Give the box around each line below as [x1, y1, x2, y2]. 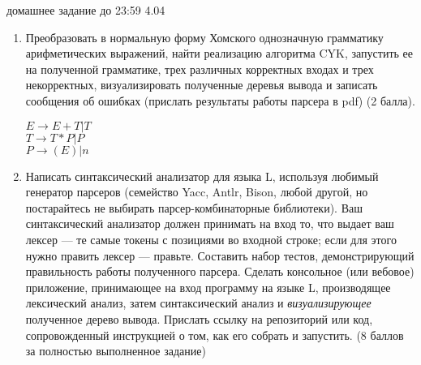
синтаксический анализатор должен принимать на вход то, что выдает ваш [25, 215, 394, 232]
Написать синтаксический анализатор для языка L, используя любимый [25, 167, 379, 184]
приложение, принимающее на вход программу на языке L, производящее [25, 278, 391, 295]
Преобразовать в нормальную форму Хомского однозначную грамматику [25, 28, 384, 45]
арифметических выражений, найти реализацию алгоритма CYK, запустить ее [25, 45, 414, 62]
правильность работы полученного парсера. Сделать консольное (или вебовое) [25, 263, 415, 280]
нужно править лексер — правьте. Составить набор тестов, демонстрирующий [25, 247, 415, 264]
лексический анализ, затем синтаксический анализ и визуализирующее [25, 294, 372, 311]
